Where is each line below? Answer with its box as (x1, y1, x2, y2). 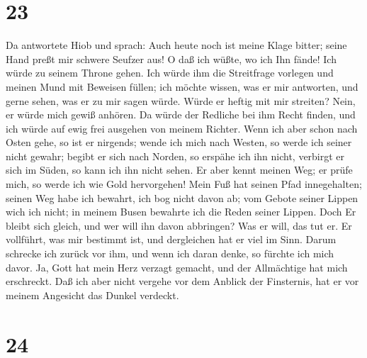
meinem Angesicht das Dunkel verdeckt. (6, 287, 179, 302)
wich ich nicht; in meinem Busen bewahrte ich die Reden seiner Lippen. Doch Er (6, 204, 356, 219)
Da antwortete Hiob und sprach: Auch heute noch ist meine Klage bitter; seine (6, 38, 347, 52)
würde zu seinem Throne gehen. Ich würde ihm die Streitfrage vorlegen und (6, 65, 334, 80)
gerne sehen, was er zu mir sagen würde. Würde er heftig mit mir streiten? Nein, (6, 93, 356, 108)
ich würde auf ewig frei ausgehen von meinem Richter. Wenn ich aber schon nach (6, 121, 358, 135)
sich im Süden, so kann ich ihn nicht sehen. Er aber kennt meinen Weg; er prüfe (6, 162, 353, 177)
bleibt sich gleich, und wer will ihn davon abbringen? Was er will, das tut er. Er (6, 218, 352, 233)
